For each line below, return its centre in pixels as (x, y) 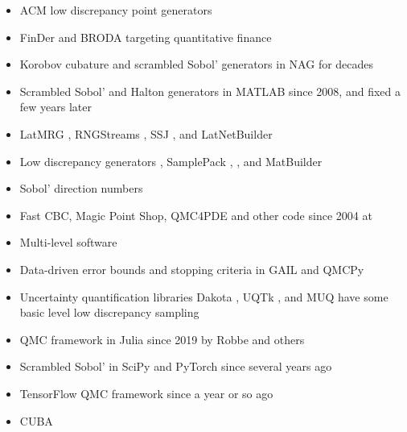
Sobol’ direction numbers (81, 188)
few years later (55, 107)
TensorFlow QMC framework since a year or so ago (146, 393)
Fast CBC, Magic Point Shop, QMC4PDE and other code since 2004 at (196, 215)
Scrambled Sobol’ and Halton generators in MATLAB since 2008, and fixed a (210, 91)
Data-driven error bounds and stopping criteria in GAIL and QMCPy (192, 269)
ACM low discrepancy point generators (116, 10)
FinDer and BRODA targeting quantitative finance (146, 37)
